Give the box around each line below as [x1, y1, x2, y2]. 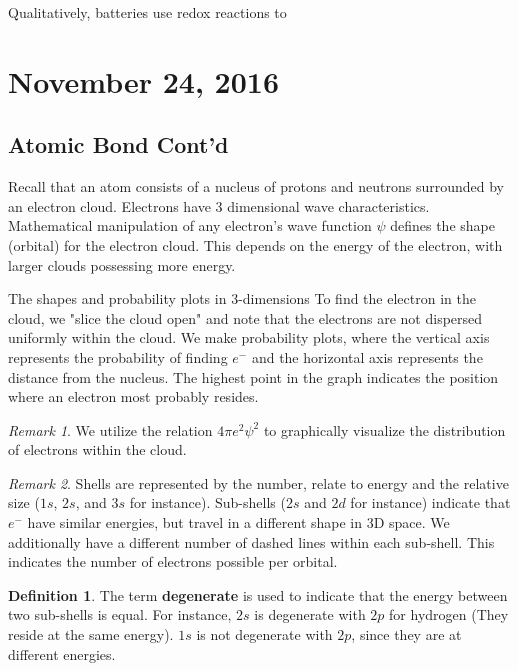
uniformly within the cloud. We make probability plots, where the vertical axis [8, 327, 490, 348]
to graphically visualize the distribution [263, 419, 506, 440]
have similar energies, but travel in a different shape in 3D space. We [27, 512, 450, 533]
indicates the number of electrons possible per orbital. [8, 551, 338, 572]
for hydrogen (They [389, 604, 509, 625]
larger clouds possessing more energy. [8, 254, 236, 275]
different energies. [8, 643, 116, 664]
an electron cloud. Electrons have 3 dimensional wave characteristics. [8, 195, 430, 216]
